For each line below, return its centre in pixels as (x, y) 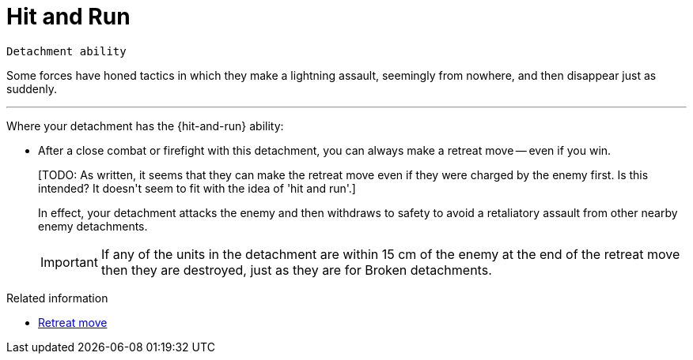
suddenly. (32, 88)
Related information (57, 298)
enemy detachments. (93, 226)
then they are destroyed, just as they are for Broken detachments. (296, 270)
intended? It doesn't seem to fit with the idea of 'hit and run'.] (197, 188)
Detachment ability (66, 51)
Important (69, 262)
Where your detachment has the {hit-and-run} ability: (145, 126)
